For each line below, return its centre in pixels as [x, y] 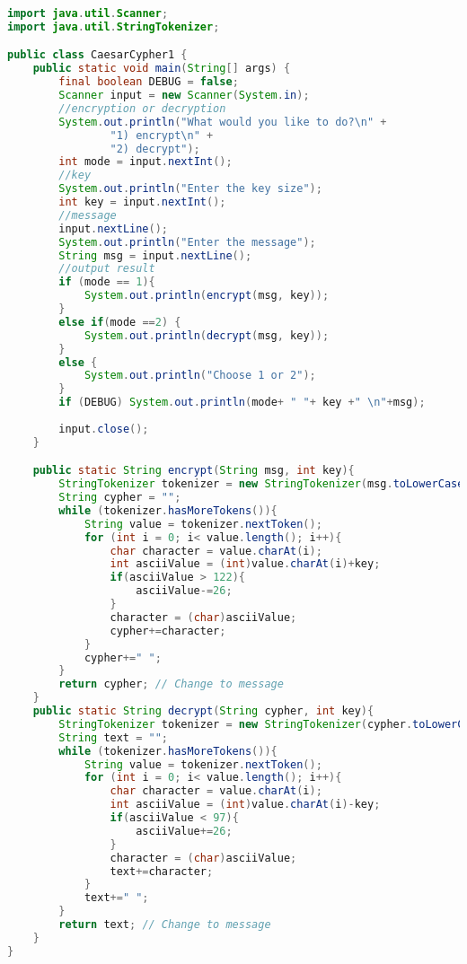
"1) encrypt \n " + [162, 135]
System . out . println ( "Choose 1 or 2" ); [200, 376]
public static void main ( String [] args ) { [162, 69]
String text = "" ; [114, 737]
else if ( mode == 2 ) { [120, 322]
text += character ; [162, 871]
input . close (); [104, 429]
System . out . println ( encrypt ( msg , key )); [207, 296]
